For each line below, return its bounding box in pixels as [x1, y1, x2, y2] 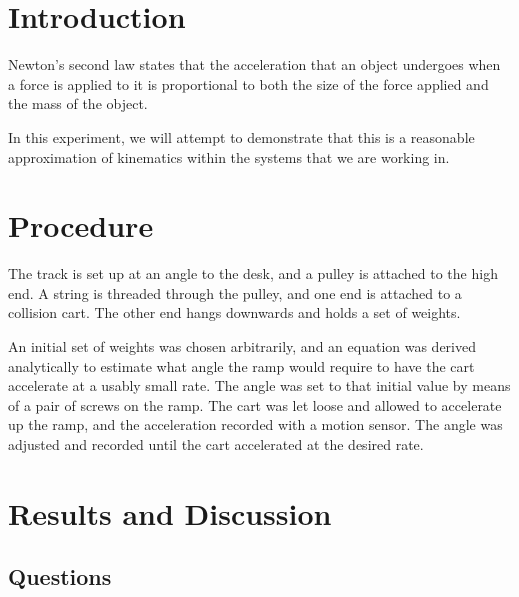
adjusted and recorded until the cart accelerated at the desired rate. [8, 433, 424, 454]
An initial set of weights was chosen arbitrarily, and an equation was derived [8, 336, 476, 356]
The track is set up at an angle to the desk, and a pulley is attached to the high [8, 263, 498, 284]
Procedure [8, 205, 154, 246]
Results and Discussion [8, 492, 332, 533]
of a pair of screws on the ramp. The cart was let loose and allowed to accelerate [8, 394, 502, 415]
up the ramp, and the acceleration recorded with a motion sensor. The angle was [8, 414, 503, 435]
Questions [8, 561, 112, 592]
